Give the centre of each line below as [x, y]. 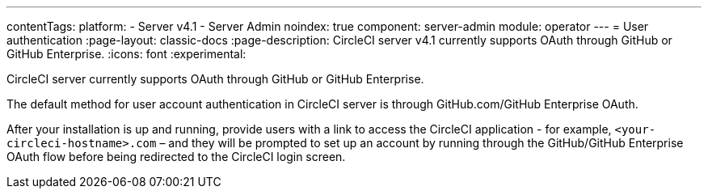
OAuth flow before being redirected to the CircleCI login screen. [176, 157]
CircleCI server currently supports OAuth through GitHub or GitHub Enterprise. [215, 79]
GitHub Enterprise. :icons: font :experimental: [126, 54]
